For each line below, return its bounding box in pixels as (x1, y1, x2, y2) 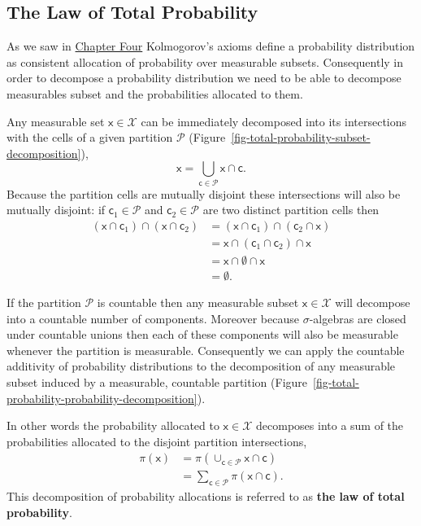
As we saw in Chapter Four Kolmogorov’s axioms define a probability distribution (7, 37, 415, 55)
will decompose (335, 294, 410, 310)
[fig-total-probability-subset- (231, 129, 371, 146)
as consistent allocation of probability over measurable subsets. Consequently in (7, 53, 404, 70)
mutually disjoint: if (7, 201, 106, 218)
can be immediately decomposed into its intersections (141, 112, 407, 129)
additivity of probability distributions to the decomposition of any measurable (7, 357, 396, 375)
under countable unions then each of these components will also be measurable (7, 326, 398, 343)
